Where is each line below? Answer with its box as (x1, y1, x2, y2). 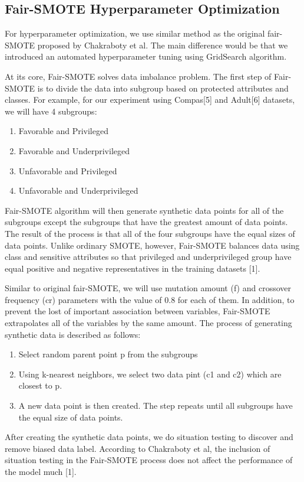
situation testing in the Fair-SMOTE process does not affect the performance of (5, 454, 293, 466)
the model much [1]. (5, 465, 77, 478)
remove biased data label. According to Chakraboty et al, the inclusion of (5, 442, 270, 454)
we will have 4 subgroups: (5, 105, 97, 117)
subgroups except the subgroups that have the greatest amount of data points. (5, 216, 288, 228)
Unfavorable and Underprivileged (18, 184, 138, 197)
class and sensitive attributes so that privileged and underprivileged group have (5, 250, 292, 263)
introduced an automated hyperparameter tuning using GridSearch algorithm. (5, 50, 287, 63)
